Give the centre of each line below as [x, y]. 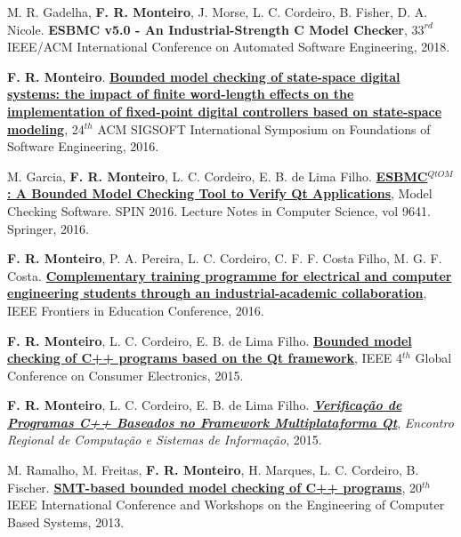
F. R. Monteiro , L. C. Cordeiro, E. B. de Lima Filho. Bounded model [210, 340]
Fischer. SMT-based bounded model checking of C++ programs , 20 [214, 487]
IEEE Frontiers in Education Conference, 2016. [136, 310]
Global [433, 358]
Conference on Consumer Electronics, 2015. [125, 375]
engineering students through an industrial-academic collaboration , [217, 293]
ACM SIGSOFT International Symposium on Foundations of [264, 128]
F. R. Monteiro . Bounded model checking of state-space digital [204, 76]
